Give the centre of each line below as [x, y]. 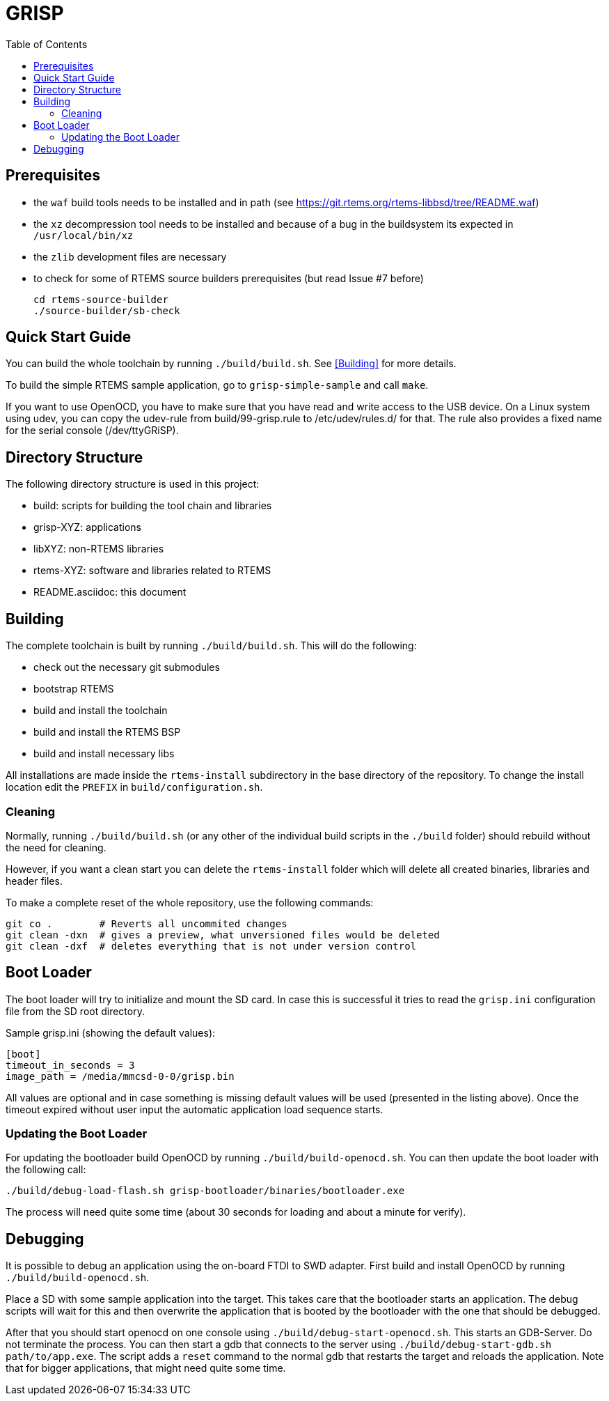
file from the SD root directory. [75, 1011]
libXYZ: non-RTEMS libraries [99, 549]
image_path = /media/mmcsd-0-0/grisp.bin [120, 1076]
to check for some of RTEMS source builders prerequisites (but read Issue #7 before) [229, 278]
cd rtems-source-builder [101, 299]
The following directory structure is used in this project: [133, 484]
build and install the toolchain [101, 711]
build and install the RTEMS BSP [107, 732]
